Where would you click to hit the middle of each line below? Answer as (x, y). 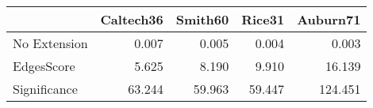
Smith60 (202, 19)
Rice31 (263, 19)
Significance (45, 89)
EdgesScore (44, 66)
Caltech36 (132, 19)
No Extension (50, 43)
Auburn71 (329, 19)
